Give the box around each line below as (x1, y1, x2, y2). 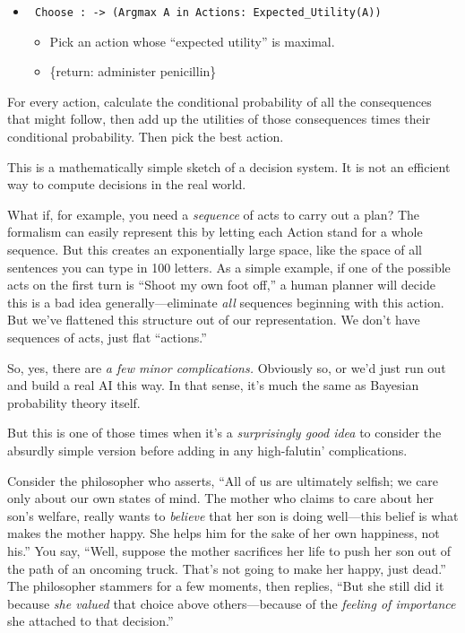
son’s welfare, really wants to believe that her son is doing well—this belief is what (7, 506, 459, 525)
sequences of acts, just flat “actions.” (7, 327, 207, 346)
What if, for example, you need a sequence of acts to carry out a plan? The (7, 204, 420, 223)
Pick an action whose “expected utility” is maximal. (49, 31, 335, 50)
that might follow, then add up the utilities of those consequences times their (7, 109, 431, 128)
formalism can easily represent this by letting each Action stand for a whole (7, 222, 423, 241)
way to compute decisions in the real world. (7, 175, 246, 194)
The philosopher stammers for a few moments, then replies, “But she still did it (7, 577, 444, 595)
